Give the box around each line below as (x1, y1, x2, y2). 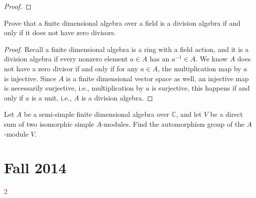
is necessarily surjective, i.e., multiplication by (4, 83, 144, 93)
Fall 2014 (4, 157, 67, 178)
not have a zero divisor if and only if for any (4, 63, 138, 73)
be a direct (210, 109, 243, 119)
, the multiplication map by (157, 63, 241, 73)
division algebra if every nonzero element (4, 53, 128, 64)
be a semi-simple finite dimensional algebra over (24, 109, 169, 119)
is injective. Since (4, 73, 56, 83)
